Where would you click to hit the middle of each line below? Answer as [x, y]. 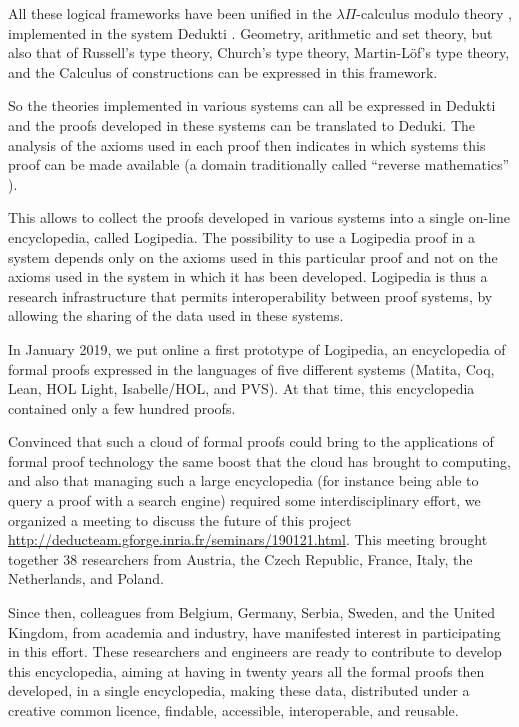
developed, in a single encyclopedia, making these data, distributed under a [239, 690]
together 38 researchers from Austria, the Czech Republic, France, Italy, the [240, 558]
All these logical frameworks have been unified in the [170, 13]
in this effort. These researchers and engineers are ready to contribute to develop [255, 651]
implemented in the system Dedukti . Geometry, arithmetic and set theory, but [250, 32]
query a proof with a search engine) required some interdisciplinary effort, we [244, 500]
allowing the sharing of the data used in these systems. [176, 315]
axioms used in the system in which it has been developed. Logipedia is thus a [248, 276]
